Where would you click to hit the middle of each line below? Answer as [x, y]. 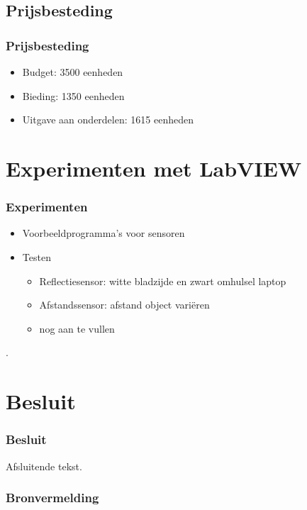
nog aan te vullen [77, 328]
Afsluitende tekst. [44, 466]
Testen [37, 256]
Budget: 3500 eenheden [73, 72]
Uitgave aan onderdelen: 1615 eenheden [108, 120]
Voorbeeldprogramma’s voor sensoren [104, 233]
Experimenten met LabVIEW [154, 168]
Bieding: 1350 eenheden [73, 95]
